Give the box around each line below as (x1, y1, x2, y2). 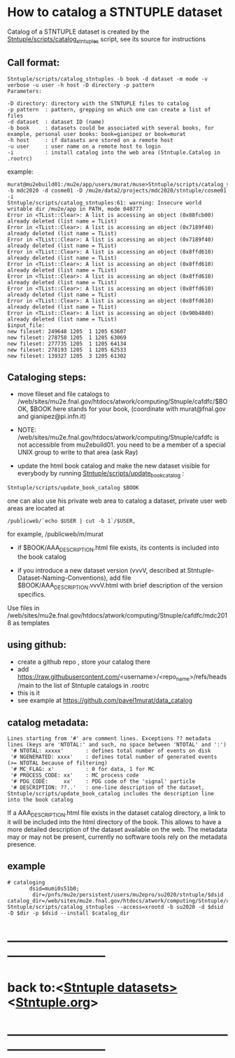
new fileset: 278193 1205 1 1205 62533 (7, 346, 127, 354)
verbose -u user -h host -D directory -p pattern (7, 81, 155, 88)
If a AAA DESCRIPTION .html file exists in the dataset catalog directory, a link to (7, 809, 226, 819)
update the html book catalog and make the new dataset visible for (17, 461, 211, 470)
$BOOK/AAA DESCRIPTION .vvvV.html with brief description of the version (17, 580, 223, 591)
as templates (13, 618, 50, 627)
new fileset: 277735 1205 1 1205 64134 (7, 340, 127, 347)
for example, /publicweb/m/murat (7, 530, 104, 538)
